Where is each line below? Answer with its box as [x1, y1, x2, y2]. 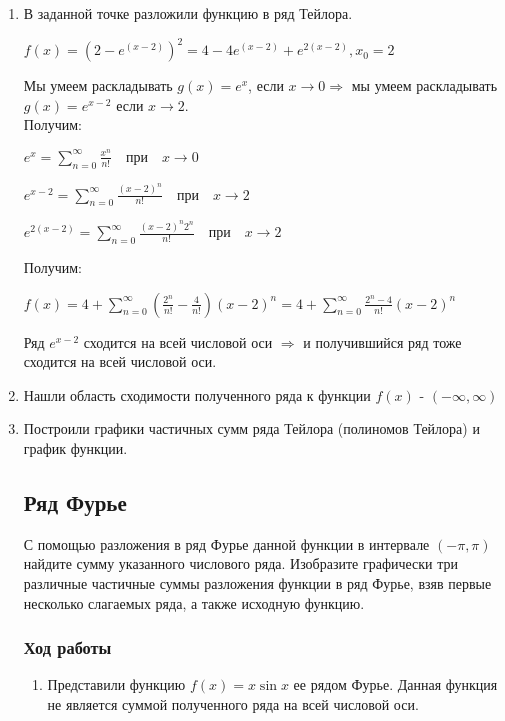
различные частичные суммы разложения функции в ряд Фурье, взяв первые [23, 573, 492, 594]
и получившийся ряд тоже [303, 331, 462, 352]
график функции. [23, 438, 128, 459]
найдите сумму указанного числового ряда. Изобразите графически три [23, 553, 459, 574]
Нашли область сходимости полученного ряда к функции [23, 384, 371, 405]
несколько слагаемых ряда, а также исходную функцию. [23, 592, 365, 613]
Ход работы [23, 635, 112, 660]
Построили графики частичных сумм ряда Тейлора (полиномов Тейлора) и [23, 418, 480, 439]
